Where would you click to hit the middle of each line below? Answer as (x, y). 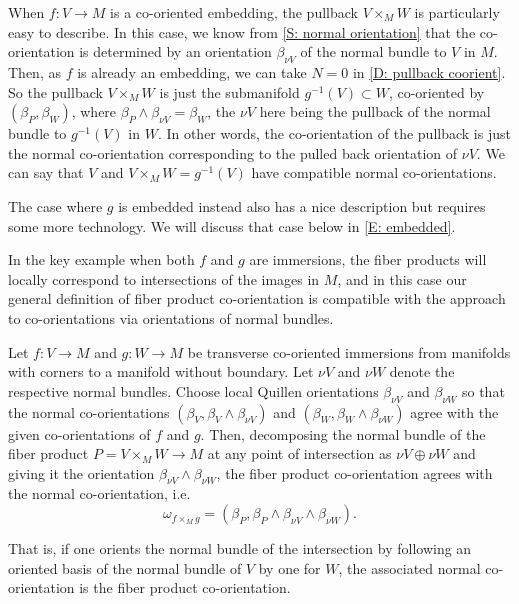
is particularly (457, 12)
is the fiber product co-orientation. (185, 587)
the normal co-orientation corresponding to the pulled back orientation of (233, 152)
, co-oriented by (436, 91)
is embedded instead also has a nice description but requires (302, 205)
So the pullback (55, 91)
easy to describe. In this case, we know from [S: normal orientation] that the (242, 31)
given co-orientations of (79, 433)
